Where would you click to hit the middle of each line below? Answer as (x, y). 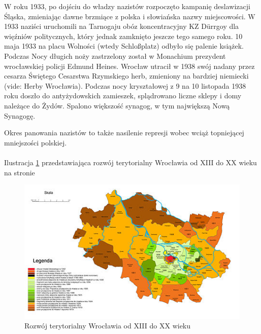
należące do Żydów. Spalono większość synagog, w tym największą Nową (117, 105)
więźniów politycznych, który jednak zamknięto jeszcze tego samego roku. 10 (123, 36)
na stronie (20, 172)
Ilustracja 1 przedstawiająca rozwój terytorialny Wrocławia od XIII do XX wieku (130, 162)
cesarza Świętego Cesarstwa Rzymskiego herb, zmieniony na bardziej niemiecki (126, 76)
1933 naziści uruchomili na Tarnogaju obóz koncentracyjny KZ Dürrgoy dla (122, 26)
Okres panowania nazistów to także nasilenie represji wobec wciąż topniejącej (124, 133)
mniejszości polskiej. (36, 142)
